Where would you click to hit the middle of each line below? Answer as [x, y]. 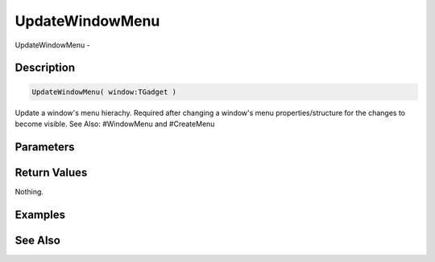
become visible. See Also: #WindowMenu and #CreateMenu [115, 124]
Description [45, 68]
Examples [40, 214]
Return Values [51, 172]
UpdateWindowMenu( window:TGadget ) [104, 92]
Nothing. [29, 191]
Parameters [45, 147]
